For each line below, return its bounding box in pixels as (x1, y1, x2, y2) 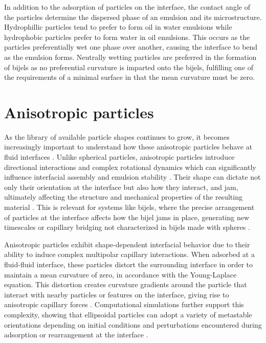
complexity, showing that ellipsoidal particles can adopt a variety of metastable (4, 309, 252, 319)
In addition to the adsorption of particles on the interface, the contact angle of (4, 2, 250, 12)
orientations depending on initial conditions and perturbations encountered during (4, 319, 262, 330)
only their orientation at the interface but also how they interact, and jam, (4, 181, 238, 192)
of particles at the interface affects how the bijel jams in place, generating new (4, 211, 250, 222)
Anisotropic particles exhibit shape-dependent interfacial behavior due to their (4, 239, 250, 249)
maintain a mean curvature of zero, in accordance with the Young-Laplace (4, 269, 237, 280)
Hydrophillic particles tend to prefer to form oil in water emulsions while (4, 22, 232, 32)
